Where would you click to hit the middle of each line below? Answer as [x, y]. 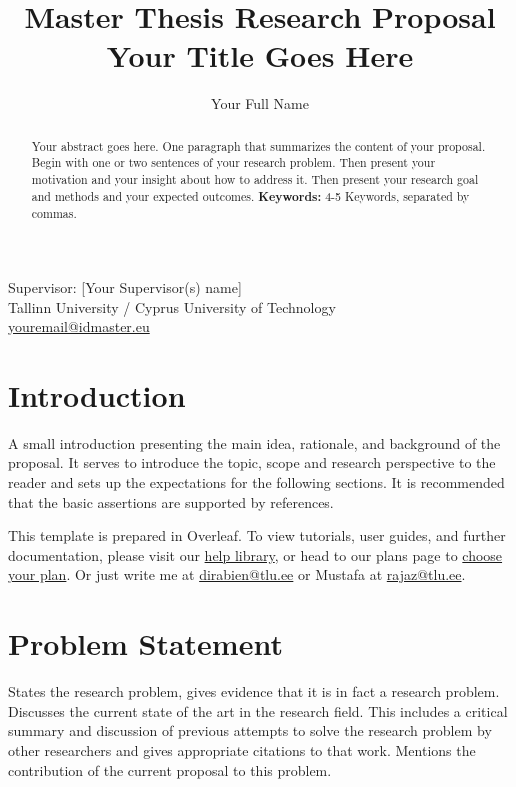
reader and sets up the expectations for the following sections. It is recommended [256, 482]
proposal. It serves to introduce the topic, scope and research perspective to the [252, 462]
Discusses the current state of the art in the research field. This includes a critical [258, 710]
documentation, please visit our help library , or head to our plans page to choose [255, 554]
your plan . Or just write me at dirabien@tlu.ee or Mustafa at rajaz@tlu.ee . [237, 574]
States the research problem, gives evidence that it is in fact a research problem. [254, 691]
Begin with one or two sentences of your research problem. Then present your [233, 162]
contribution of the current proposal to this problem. [170, 769]
